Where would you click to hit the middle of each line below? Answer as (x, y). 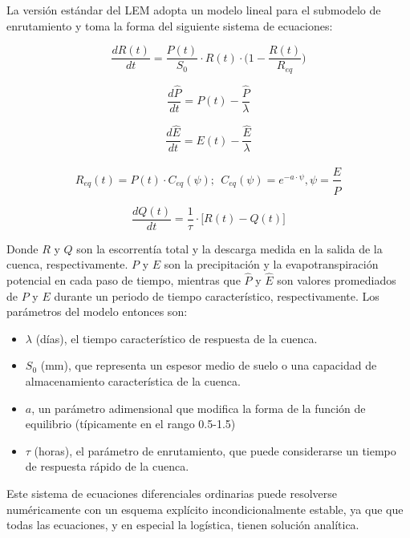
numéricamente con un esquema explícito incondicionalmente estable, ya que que (205, 509)
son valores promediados (337, 280)
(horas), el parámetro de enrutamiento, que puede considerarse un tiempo (215, 450)
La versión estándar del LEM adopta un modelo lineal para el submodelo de (194, 10)
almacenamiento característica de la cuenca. (133, 381)
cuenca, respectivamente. (67, 264)
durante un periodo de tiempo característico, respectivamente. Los (217, 295)
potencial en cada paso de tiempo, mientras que (124, 280)
